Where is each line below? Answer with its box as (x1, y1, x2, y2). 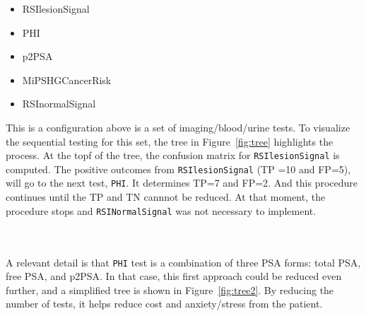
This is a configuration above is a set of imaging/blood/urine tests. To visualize (6, 119, 350, 134)
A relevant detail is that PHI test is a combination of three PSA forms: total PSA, (6, 254, 361, 269)
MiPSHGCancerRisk (22, 72, 112, 87)
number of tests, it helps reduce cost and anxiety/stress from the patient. (6, 296, 323, 311)
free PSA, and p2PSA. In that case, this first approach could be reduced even (6, 269, 342, 283)
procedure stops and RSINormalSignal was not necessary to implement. (6, 203, 317, 218)
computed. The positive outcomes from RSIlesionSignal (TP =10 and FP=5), (6, 161, 351, 176)
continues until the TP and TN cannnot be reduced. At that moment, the (6, 189, 326, 204)
